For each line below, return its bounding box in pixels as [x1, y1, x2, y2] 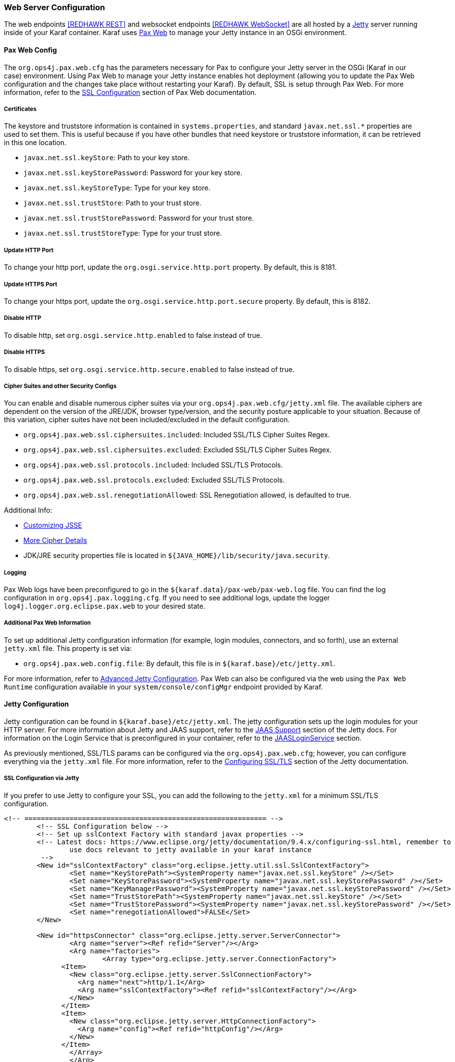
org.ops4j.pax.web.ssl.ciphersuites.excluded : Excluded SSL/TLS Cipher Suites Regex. [23, 446, 332, 454]
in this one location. [4, 138, 67, 147]
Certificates [4, 105, 36, 112]
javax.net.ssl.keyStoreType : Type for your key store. [23, 184, 211, 192]
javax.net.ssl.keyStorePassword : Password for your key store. [23, 168, 242, 177]
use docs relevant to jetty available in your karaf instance [69, 845, 312, 854]
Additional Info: [4, 506, 53, 515]
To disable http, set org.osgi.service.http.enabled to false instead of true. [4, 331, 262, 339]
